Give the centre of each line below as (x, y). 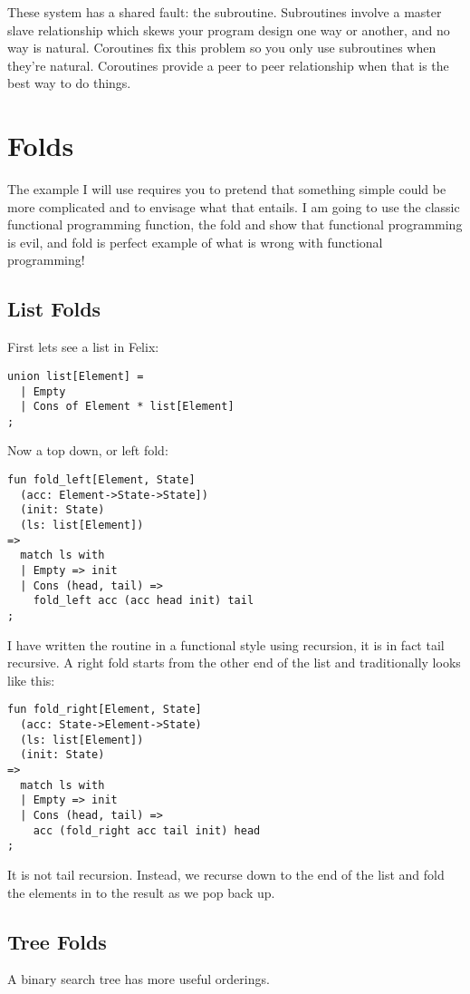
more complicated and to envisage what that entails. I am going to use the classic (234, 206)
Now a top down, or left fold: (88, 450)
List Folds (54, 309)
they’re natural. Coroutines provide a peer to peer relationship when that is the (228, 65)
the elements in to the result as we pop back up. (141, 892)
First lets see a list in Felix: (83, 347)
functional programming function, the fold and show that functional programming (235, 224)
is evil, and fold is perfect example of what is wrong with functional (195, 242)
